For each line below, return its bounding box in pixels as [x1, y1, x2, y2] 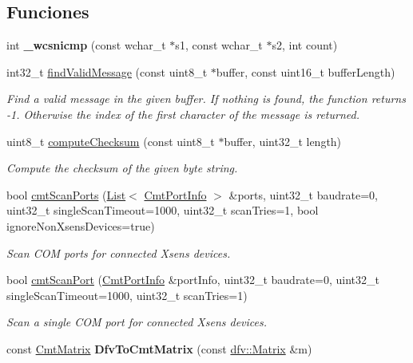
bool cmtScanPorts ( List [6, 186, 126, 203]
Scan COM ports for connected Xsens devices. [6, 244, 231, 261]
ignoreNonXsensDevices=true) [6, 217, 155, 234]
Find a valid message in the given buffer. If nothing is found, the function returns [6, 90, 406, 107]
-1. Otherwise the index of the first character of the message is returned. [6, 105, 359, 122]
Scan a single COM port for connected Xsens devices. [6, 314, 268, 330]
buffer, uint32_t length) [224, 132, 342, 149]
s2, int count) [272, 37, 338, 53]
